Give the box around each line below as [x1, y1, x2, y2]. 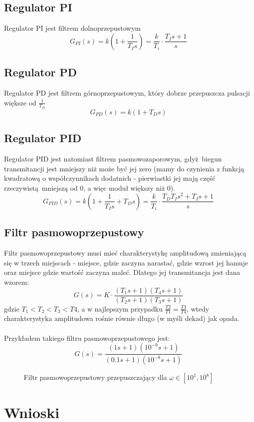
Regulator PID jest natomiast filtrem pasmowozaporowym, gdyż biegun [4, 154, 222, 164]
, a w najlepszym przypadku [77, 303, 163, 314]
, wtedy [186, 303, 210, 314]
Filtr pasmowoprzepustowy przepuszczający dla [24, 372, 167, 382]
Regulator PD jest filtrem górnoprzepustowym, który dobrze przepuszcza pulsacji [4, 88, 250, 98]
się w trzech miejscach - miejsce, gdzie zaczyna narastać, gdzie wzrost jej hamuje [4, 257, 248, 267]
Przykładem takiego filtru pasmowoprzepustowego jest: [4, 332, 170, 343]
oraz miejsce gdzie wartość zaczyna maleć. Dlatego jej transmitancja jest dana [4, 267, 241, 277]
